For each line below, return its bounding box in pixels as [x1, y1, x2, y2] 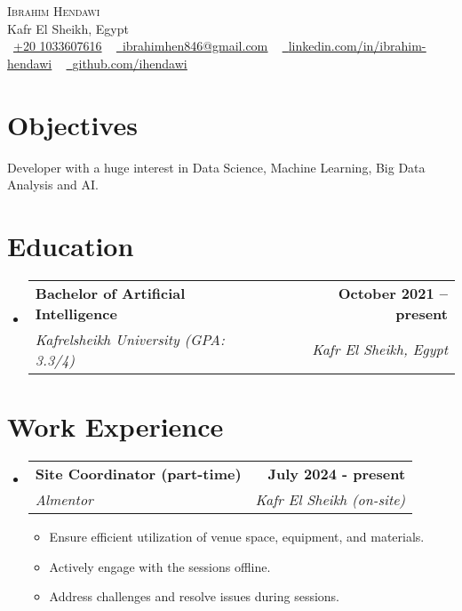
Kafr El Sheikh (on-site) [255, 488, 406, 510]
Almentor [35, 488, 93, 510]
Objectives [7, 106, 138, 142]
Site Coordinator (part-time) [35, 462, 242, 484]
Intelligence [35, 302, 117, 324]
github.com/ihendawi [72, 53, 187, 72]
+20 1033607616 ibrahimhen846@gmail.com [13, 36, 268, 55]
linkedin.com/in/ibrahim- [288, 36, 426, 55]
